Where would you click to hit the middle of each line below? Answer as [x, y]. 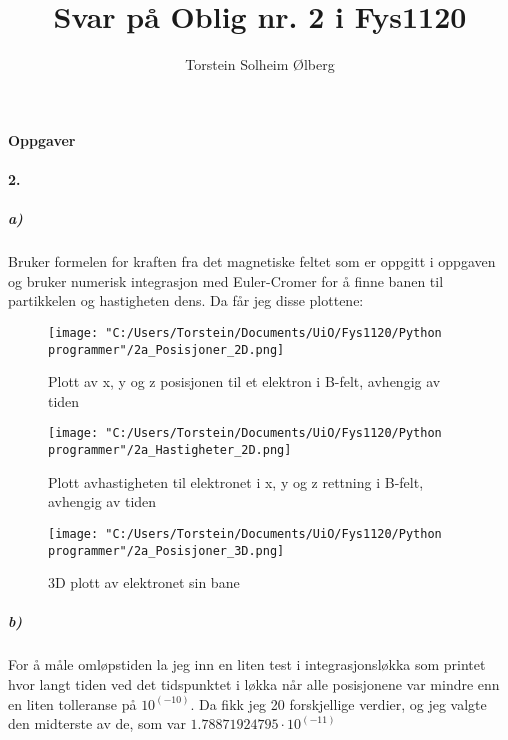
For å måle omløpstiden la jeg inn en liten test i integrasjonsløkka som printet [247, 664]
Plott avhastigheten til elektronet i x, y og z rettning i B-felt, [236, 481]
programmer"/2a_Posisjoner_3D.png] [166, 550]
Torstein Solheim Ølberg [260, 64]
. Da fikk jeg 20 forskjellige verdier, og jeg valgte [338, 703]
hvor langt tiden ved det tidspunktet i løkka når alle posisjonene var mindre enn [254, 683]
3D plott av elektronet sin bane [144, 582]
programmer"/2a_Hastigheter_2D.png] [170, 450]
